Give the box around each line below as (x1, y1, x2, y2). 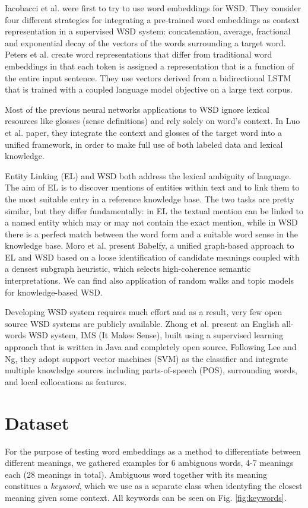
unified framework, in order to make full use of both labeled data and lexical (5, 138, 283, 150)
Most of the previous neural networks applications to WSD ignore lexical (5, 103, 269, 115)
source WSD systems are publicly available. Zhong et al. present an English (5, 317, 280, 329)
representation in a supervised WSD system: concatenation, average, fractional (5, 25, 291, 37)
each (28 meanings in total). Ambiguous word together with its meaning (5, 468, 268, 480)
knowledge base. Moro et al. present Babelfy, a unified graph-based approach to (5, 239, 294, 252)
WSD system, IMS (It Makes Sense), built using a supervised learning (28, 329, 284, 341)
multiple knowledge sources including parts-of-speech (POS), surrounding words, (5, 364, 297, 376)
